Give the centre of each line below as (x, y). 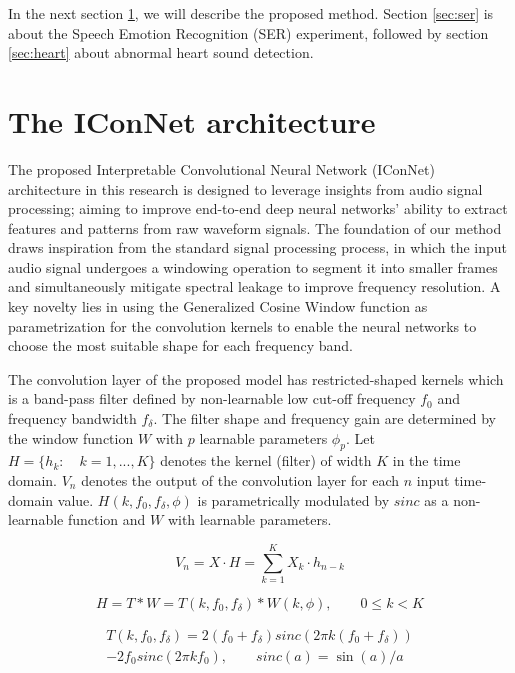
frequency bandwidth (72, 418)
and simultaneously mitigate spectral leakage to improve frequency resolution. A (254, 286)
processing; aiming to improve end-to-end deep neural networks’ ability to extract (258, 208)
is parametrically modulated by (293, 499)
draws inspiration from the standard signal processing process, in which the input (258, 247)
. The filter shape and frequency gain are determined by (324, 418)
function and (106, 519)
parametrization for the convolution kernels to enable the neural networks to (242, 325)
